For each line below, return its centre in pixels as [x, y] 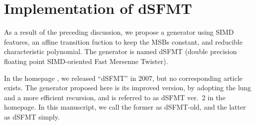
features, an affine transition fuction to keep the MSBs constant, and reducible [123, 41]
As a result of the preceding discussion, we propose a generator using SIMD [119, 32]
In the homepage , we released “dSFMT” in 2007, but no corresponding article [123, 78]
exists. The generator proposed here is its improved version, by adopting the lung [128, 88]
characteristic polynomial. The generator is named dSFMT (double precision [121, 51]
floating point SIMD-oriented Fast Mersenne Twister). [86, 61]
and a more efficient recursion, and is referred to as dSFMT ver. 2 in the [115, 97]
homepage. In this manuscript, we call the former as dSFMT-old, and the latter [125, 107]
